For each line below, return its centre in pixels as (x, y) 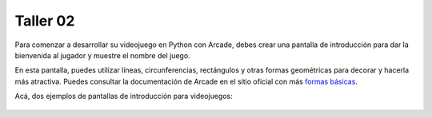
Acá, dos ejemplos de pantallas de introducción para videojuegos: (124, 96)
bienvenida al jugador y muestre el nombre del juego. (103, 55)
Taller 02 (45, 21)
